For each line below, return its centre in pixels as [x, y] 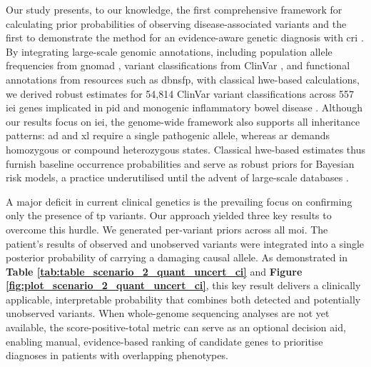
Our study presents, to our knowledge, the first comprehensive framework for [174, 9]
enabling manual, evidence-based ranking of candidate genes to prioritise [164, 341]
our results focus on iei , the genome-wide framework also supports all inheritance [183, 121]
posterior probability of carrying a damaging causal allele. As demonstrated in [177, 257]
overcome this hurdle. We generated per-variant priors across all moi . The [167, 229]
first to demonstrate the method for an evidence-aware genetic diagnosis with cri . [185, 37]
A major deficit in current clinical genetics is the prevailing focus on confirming [179, 201]
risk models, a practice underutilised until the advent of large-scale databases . [177, 177]
